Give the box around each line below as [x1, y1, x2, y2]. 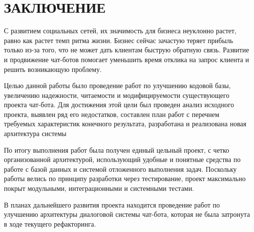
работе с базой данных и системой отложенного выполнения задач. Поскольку [4, 163, 237, 174]
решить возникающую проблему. [4, 64, 102, 74]
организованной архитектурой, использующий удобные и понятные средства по [4, 154, 241, 164]
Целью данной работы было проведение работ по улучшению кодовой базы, [4, 80, 231, 91]
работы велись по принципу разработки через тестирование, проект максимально [4, 173, 246, 184]
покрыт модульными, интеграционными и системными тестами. [4, 183, 194, 193]
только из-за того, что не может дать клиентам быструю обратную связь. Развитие [4, 45, 249, 55]
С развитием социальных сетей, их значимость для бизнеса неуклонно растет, [4, 25, 236, 36]
